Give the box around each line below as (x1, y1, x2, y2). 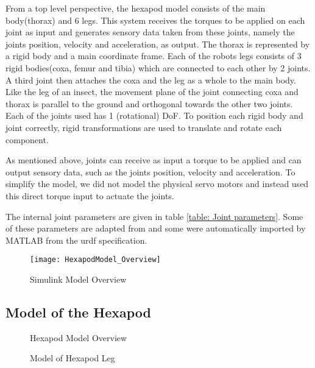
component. (5, 133, 49, 146)
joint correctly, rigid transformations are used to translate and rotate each (5, 121, 282, 133)
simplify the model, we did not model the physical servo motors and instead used (5, 177, 309, 190)
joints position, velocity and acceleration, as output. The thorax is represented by (5, 37, 310, 50)
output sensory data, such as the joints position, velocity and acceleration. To (5, 165, 296, 178)
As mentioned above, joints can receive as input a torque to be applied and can (5, 154, 302, 166)
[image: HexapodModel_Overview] (30, 255, 161, 264)
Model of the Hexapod (5, 302, 152, 321)
